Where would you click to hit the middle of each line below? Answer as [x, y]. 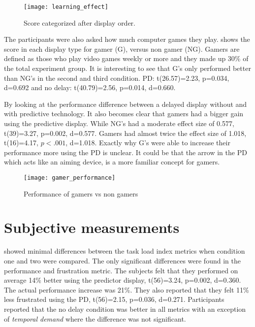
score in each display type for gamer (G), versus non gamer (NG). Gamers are [122, 49]
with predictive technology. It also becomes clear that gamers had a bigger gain [124, 114]
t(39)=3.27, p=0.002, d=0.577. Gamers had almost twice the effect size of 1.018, [125, 133]
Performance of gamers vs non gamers [81, 193]
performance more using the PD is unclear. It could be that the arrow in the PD [126, 152]
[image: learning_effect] [66, 7]
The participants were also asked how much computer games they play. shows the [127, 39]
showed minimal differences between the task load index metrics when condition [125, 251]
